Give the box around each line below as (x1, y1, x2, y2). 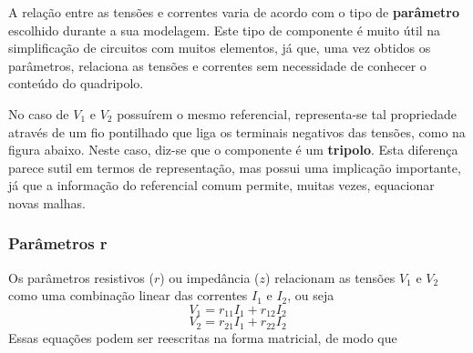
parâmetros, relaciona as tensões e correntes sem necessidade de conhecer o (8, 55, 427, 75)
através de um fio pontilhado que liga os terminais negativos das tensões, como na (8, 122, 466, 141)
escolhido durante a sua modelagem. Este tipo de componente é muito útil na (8, 20, 441, 39)
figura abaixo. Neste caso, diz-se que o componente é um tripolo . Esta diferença (8, 140, 458, 159)
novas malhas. (8, 193, 86, 212)
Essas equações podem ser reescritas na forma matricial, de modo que (8, 328, 397, 347)
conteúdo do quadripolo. (8, 74, 144, 93)
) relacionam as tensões (265, 267, 396, 287)
